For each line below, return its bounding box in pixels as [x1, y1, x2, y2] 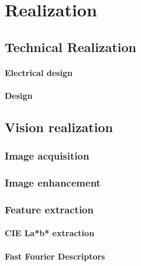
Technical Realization [5, 37, 137, 56]
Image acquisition [5, 148, 90, 163]
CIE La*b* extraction [5, 227, 95, 239]
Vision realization [5, 118, 113, 136]
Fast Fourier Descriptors [5, 250, 105, 262]
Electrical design [5, 66, 73, 78]
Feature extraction [5, 202, 94, 216]
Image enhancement [5, 175, 101, 190]
